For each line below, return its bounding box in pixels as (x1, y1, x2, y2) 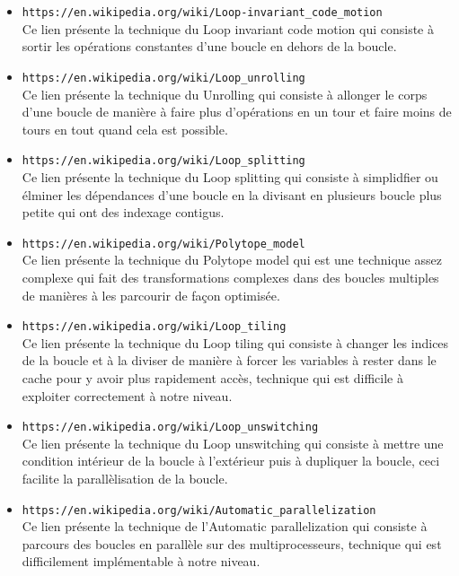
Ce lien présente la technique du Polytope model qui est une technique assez (22, 250, 442, 269)
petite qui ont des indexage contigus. (22, 203, 225, 222)
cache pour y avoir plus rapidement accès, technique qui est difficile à (22, 369, 403, 387)
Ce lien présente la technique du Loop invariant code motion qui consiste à (22, 19, 435, 38)
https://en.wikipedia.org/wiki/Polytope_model (22, 237, 305, 250)
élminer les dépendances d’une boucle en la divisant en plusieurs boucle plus (22, 185, 442, 204)
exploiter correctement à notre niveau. (22, 386, 233, 405)
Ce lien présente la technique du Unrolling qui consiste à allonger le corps (22, 84, 428, 103)
